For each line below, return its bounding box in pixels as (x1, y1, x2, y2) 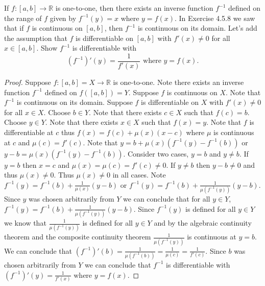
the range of (4, 12, 42, 23)
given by (50, 12, 77, 23)
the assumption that (4, 32, 67, 43)
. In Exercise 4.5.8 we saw (175, 12, 255, 23)
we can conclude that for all (123, 193, 210, 204)
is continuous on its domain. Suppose (16, 97, 133, 107)
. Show (36, 42, 58, 53)
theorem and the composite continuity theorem (4, 231, 151, 242)
